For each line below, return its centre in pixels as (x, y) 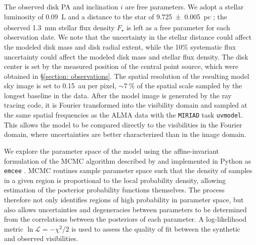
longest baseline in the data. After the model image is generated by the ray (118, 95)
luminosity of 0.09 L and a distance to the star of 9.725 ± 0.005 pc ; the (116, 16)
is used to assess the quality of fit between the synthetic (156, 228)
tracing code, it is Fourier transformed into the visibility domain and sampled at (126, 105)
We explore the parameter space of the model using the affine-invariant (112, 151)
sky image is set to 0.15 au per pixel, (60, 86)
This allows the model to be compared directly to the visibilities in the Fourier (123, 124)
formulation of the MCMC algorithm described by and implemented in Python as (128, 160)
